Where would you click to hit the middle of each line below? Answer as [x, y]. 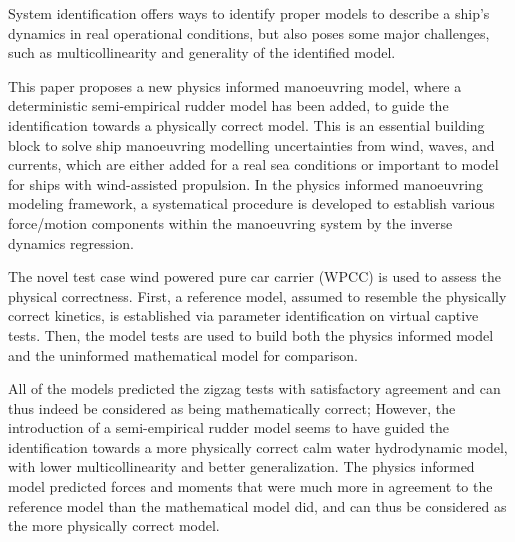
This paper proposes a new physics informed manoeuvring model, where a [235, 85]
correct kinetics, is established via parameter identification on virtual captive [243, 315]
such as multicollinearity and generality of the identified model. [202, 52]
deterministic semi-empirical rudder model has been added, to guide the [228, 105]
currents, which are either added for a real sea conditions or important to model [253, 164]
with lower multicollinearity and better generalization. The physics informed [241, 466]
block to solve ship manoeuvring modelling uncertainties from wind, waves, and [251, 144]
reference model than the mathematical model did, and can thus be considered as [257, 505]
